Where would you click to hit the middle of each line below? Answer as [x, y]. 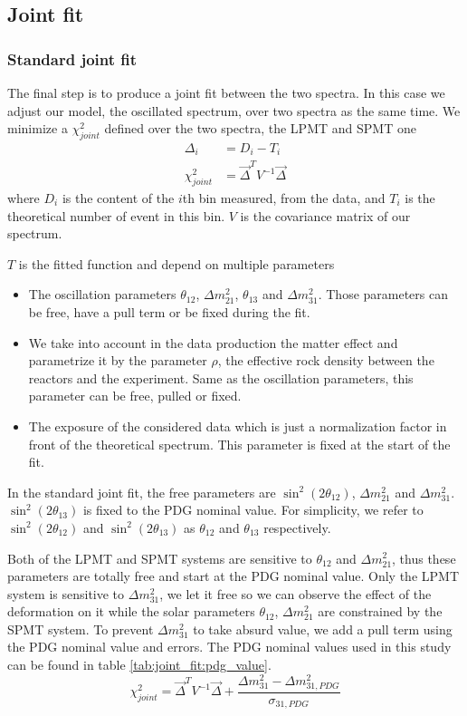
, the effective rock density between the [326, 360]
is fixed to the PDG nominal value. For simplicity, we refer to [253, 510]
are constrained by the [380, 611]
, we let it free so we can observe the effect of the [295, 593]
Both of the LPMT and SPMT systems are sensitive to [160, 558]
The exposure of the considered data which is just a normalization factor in [238, 426]
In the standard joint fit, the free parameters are [142, 492]
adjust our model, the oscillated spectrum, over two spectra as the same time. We [234, 110]
